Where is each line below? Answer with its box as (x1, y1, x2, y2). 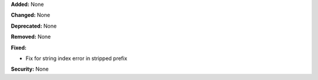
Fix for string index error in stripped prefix (25, 55, 128, 62)
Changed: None (11, 12, 50, 19)
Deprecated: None (11, 22, 57, 29)
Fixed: (11, 44, 26, 51)
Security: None (11, 65, 49, 73)
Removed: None (11, 33, 51, 41)
